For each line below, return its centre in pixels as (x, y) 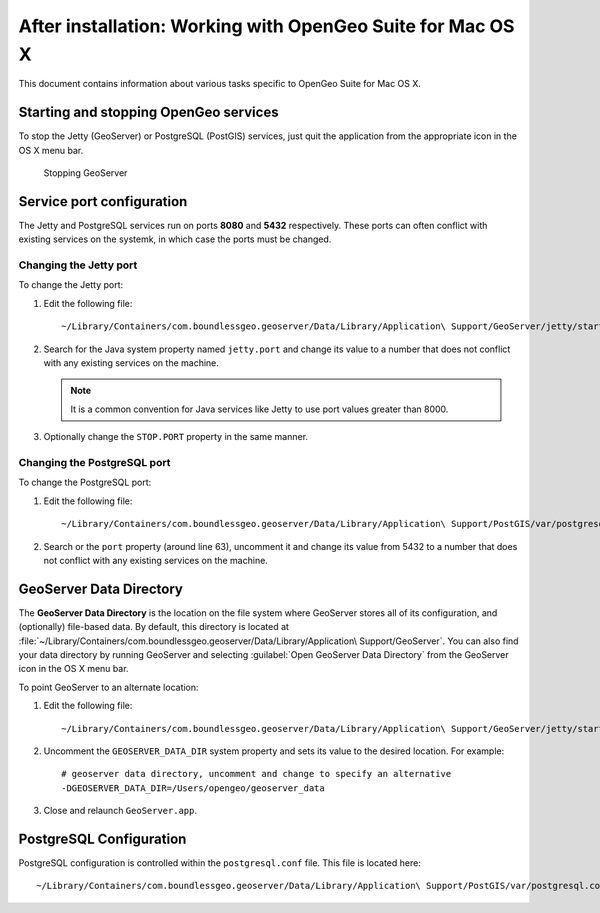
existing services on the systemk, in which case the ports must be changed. (175, 239)
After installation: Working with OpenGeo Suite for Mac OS (266, 26)
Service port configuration (103, 201)
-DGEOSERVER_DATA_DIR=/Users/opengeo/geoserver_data (193, 788)
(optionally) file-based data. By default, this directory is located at (154, 627)
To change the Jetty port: (71, 285)
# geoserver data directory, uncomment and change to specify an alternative (256, 774)
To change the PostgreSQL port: (85, 482)
